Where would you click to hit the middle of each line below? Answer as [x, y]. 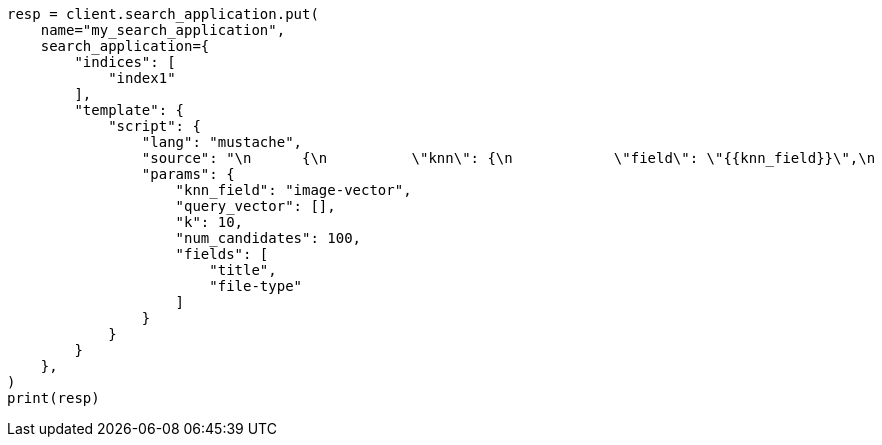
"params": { [188, 174]
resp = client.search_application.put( [163, 14]
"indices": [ [125, 62]
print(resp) [53, 398]
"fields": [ [222, 254]
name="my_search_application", [163, 30]
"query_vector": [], [255, 206]
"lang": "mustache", [222, 142]
